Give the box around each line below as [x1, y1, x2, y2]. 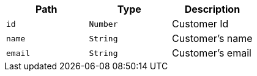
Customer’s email [172, 47, 251, 59]
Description [184, 3, 240, 15]
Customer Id [172, 18, 229, 30]
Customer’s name [172, 32, 253, 44]
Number [89, 19, 118, 29]
